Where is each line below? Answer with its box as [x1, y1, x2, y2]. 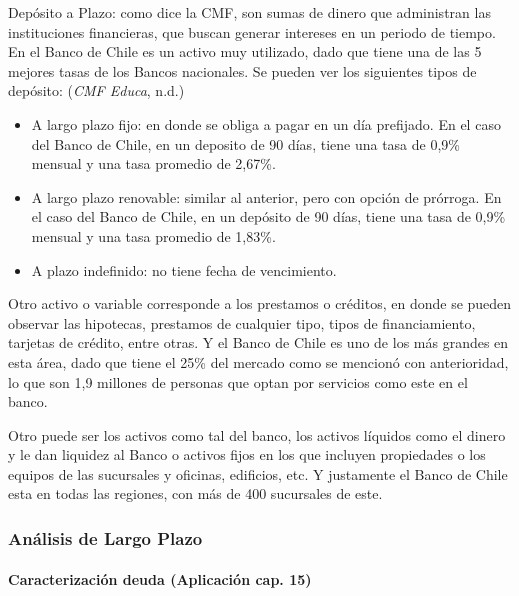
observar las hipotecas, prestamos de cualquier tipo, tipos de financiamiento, [8, 312, 476, 333]
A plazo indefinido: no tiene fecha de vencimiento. [31, 259, 337, 280]
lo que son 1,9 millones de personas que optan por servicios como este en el [8, 371, 468, 392]
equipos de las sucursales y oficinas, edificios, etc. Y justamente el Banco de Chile [8, 463, 508, 484]
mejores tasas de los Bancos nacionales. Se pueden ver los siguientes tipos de [8, 60, 477, 81]
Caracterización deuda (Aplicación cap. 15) [8, 568, 312, 589]
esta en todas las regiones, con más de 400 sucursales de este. [8, 483, 383, 504]
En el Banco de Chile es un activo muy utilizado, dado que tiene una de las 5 [8, 41, 482, 62]
